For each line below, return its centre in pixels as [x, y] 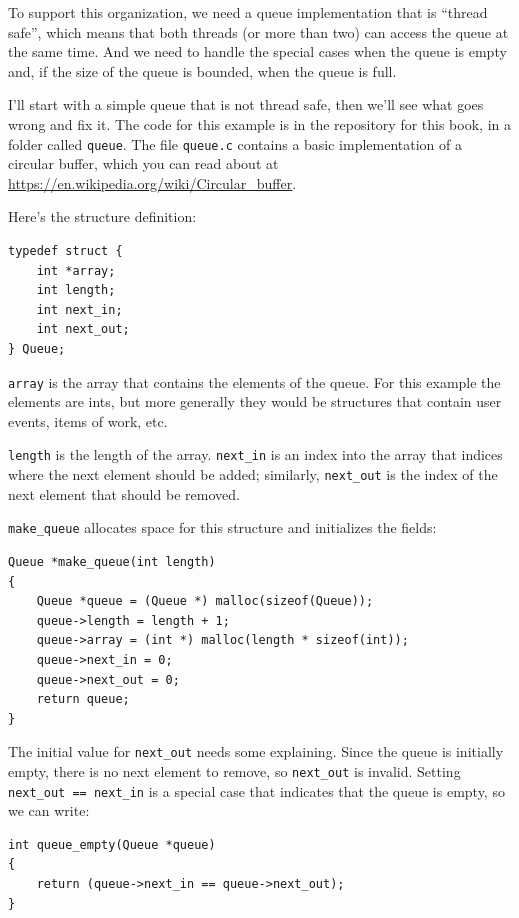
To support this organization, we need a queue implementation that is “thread [248, 12]
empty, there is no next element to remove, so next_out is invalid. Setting [234, 770]
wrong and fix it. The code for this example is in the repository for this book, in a [259, 123]
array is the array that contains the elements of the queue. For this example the [254, 381]
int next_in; [79, 309]
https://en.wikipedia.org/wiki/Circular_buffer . [152, 182]
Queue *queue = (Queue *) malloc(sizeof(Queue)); [205, 601]
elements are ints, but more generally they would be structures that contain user [255, 401]
